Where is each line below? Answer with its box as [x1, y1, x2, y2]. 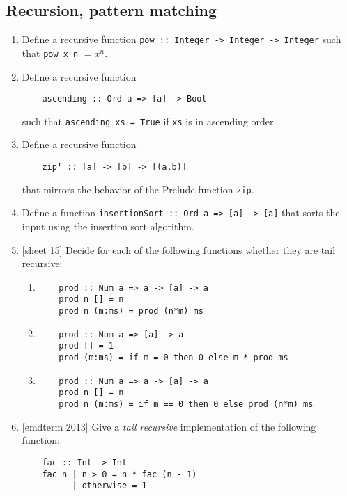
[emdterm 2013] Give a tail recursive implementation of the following [22, 419, 316, 433]
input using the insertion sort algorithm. [22, 218, 194, 233]
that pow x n [22, 45, 79, 60]
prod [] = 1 [59, 341, 114, 351]
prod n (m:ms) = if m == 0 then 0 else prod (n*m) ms [59, 399, 314, 410]
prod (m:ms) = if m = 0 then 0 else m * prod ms [59, 353, 288, 363]
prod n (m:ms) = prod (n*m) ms [59, 306, 203, 317]
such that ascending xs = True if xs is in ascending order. [22, 113, 277, 128]
